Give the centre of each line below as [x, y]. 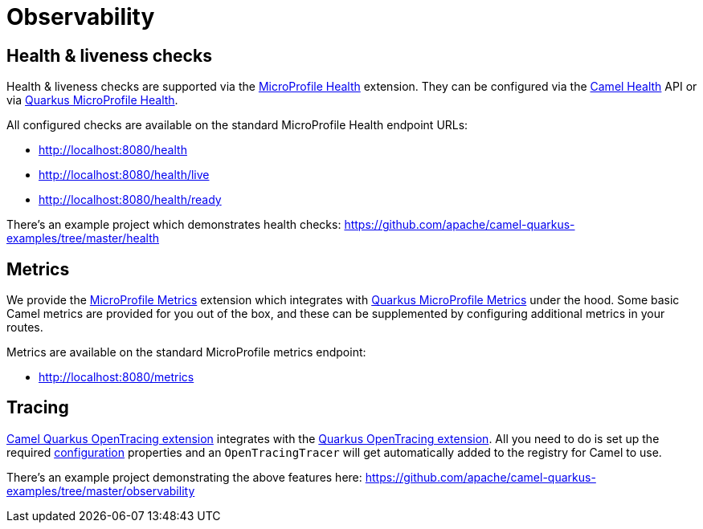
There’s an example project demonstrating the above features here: [184, 477]
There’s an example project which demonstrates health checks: [174, 225]
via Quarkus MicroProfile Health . [92, 100]
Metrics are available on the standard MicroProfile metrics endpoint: [186, 352]
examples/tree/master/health [83, 238]
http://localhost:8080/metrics [116, 377]
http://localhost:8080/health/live [124, 175]
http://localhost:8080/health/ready [130, 200]
